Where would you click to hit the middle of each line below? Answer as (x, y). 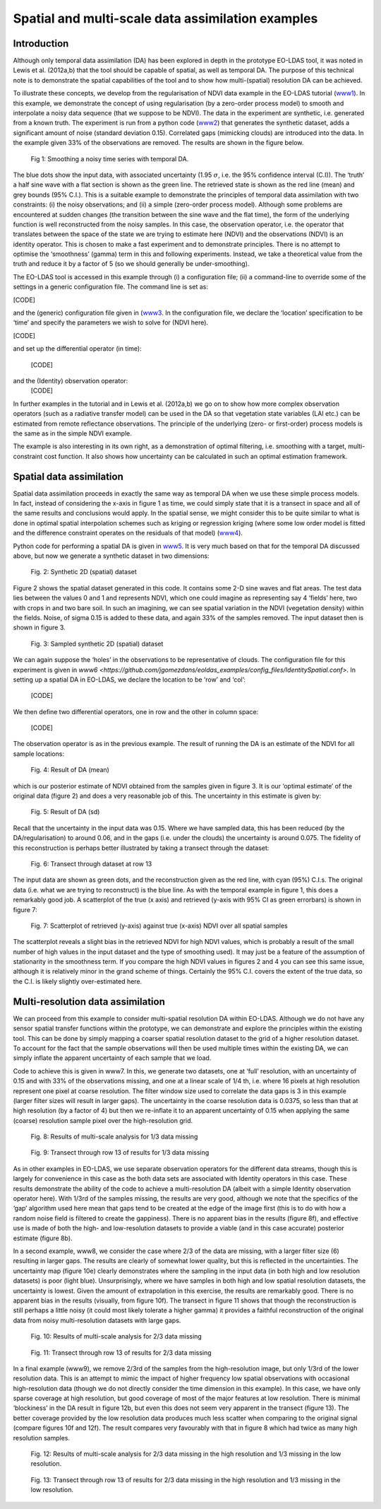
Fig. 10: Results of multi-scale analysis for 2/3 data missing (116, 1336)
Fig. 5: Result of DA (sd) (65, 812)
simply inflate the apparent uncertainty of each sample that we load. (112, 1058)
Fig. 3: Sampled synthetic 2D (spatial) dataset (97, 643)
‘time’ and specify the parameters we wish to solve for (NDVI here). (110, 322)
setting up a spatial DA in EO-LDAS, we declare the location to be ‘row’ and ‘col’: (129, 680)
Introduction (41, 43)
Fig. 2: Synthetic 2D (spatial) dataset (84, 572)
